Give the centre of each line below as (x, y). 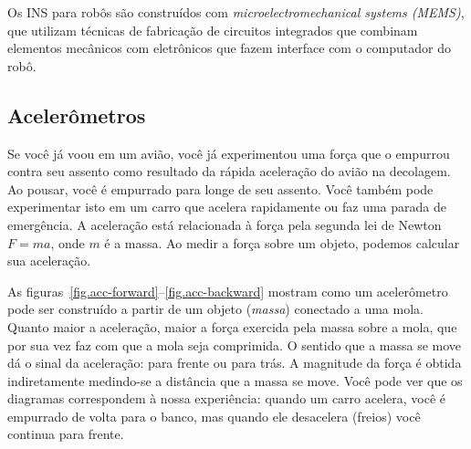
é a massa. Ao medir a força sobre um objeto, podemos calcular (282, 242)
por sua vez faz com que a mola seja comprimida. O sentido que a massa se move (235, 345)
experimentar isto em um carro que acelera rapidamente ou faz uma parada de (227, 207)
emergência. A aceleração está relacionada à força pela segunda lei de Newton (225, 224)
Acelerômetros (77, 115)
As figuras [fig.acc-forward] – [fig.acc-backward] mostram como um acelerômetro (228, 291)
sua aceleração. (49, 261)
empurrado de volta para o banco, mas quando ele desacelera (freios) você (214, 416)
